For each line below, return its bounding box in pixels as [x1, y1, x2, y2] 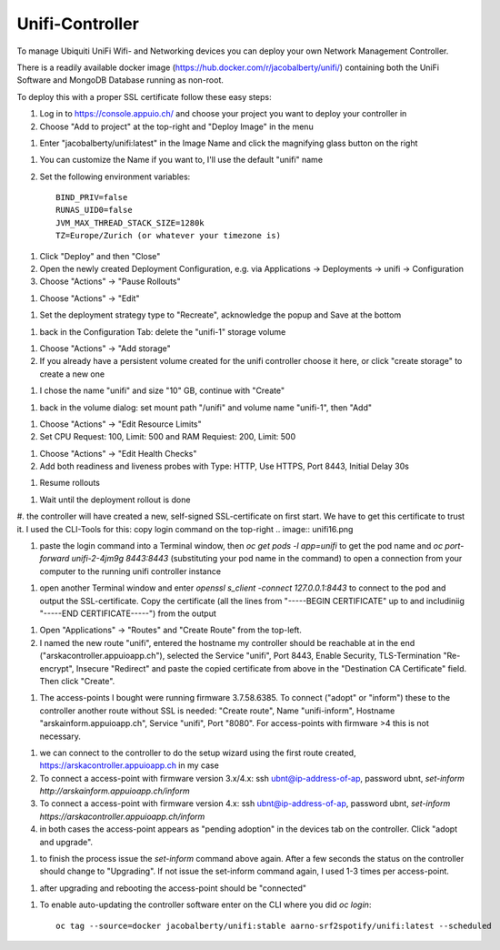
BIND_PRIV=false [55, 192, 128, 203]
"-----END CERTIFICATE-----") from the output [39, 608, 217, 619]
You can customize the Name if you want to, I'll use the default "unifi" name [39, 155, 323, 166]
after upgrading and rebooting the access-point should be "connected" [39, 883, 307, 894]
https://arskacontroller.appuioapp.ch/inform [39, 811, 205, 822]
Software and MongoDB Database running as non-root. [16, 75, 225, 86]
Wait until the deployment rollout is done [39, 494, 191, 505]
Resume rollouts [39, 478, 100, 489]
